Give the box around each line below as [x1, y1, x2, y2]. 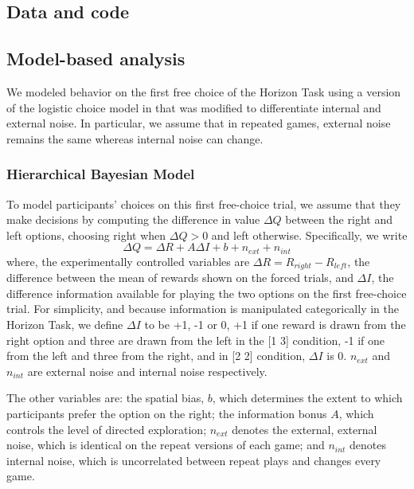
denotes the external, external [232, 421, 377, 437]
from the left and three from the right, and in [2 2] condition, [6, 347, 306, 364]
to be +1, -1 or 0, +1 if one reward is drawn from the [144, 316, 406, 333]
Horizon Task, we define [6, 316, 123, 333]
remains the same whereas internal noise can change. [6, 130, 264, 147]
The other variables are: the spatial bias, [6, 389, 205, 406]
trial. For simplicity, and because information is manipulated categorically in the [6, 300, 399, 317]
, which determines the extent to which [212, 389, 403, 406]
